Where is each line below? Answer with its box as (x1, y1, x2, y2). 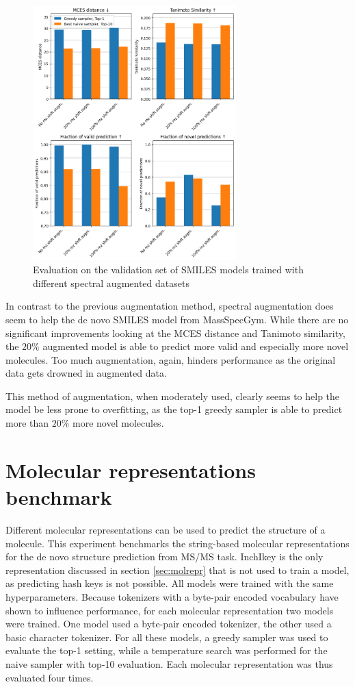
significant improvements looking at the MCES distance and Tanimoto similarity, (5, 325, 345, 340)
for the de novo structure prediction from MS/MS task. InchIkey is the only (5, 549, 324, 564)
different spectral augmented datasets (33, 275, 189, 290)
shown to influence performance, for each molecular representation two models (5, 603, 334, 617)
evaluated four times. (5, 670, 94, 684)
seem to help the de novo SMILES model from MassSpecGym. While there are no (5, 312, 349, 326)
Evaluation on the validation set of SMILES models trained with (33, 262, 304, 277)
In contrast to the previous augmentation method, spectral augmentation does (5, 299, 334, 313)
